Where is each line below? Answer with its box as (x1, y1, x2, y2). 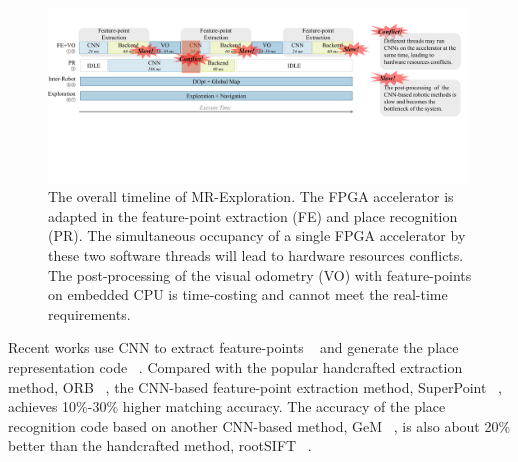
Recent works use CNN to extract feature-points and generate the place (8, 337, 459, 358)
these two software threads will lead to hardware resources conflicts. (48, 244, 464, 265)
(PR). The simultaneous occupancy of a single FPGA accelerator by (48, 225, 466, 246)
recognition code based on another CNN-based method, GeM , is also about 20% (8, 415, 511, 436)
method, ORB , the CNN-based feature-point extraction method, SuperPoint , (8, 376, 502, 397)
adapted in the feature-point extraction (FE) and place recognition (48, 205, 458, 226)
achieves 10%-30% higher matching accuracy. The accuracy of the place (8, 396, 446, 417)
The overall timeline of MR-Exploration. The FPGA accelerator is (48, 186, 454, 207)
